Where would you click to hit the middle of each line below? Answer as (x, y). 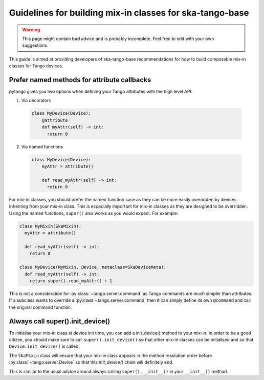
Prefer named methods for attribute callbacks (80, 80)
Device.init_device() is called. (44, 346)
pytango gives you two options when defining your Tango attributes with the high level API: (101, 92)
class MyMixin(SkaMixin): (50, 226)
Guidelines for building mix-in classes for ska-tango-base (129, 13)
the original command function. (41, 307)
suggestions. (35, 45)
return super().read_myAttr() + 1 (71, 281)
